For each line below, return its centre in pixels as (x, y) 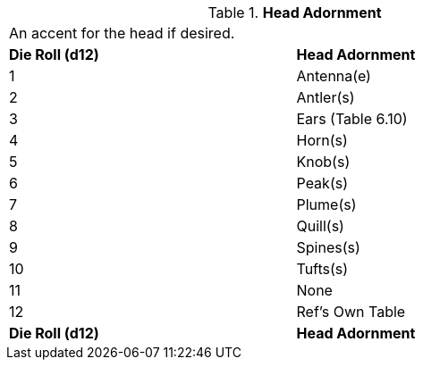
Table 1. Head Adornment (295, 13)
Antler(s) (326, 97)
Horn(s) (322, 140)
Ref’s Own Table (351, 312)
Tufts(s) (322, 269)
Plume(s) (326, 204)
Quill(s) (320, 226)
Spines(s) (328, 247)
